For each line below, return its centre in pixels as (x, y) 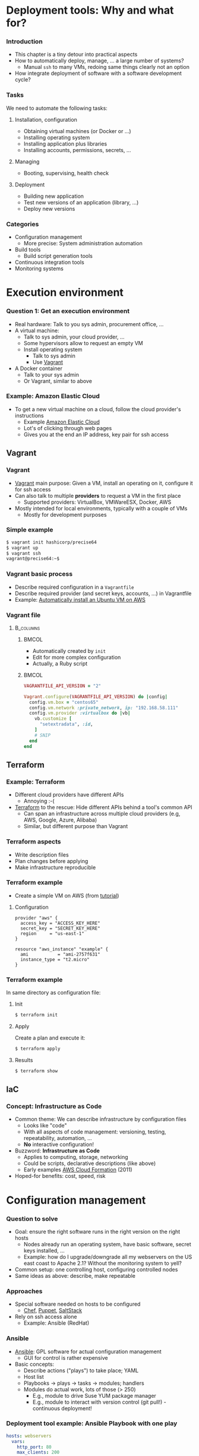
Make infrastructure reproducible (55, 867)
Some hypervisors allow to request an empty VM (83, 343)
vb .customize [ (53, 719)
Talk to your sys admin (51, 374)
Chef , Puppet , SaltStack (53, 1310)
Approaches (24, 1291)
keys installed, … (44, 1250)
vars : (18, 1441)
